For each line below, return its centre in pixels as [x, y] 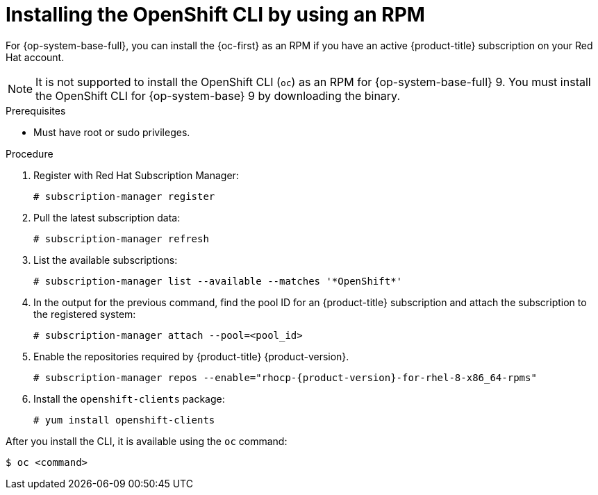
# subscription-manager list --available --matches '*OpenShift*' [218, 281]
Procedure [30, 153]
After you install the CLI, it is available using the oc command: [147, 441]
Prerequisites [36, 110]
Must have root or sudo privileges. [112, 132]
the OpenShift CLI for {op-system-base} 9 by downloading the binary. [218, 95]
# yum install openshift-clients [124, 420]
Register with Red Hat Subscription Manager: [136, 175]
